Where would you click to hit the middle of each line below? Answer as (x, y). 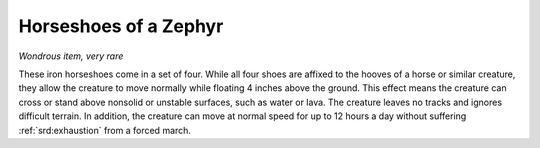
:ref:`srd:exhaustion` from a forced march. (105, 130)
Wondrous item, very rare (71, 56)
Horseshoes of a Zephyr (121, 26)
